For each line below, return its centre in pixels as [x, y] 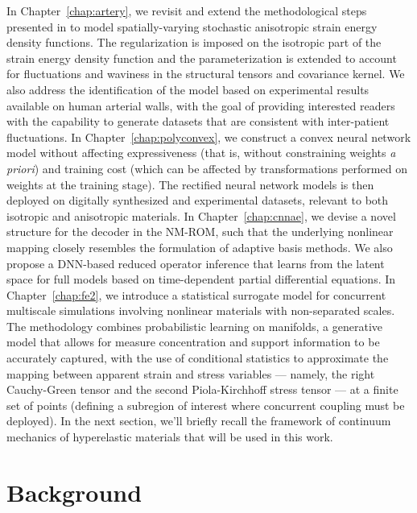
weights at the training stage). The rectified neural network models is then [190, 184]
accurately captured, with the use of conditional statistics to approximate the [198, 358]
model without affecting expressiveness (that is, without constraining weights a [201, 153]
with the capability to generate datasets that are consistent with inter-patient [198, 121]
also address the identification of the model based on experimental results [188, 89]
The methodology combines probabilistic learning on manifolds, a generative [195, 326]
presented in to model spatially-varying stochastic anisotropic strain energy [192, 26]
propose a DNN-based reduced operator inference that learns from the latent [196, 263]
